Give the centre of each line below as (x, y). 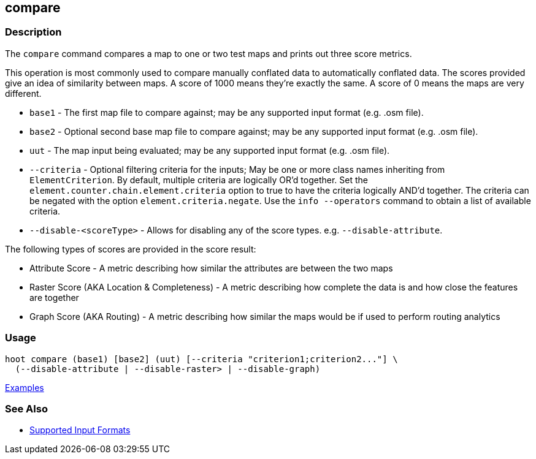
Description (33, 32)
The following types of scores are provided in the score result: (131, 249)
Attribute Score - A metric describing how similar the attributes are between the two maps (211, 268)
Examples (25, 387)
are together (54, 297)
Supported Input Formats (80, 430)
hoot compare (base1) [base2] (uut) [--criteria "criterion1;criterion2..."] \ (201, 359)
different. (23, 93)
